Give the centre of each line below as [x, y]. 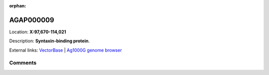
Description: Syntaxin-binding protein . [49, 41]
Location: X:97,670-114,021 [38, 32]
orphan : [18, 6]
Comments [23, 63]
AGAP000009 [32, 20]
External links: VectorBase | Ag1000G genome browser [66, 50]
